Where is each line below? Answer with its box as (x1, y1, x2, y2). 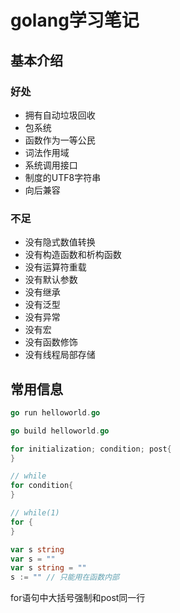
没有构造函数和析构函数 (24, 249, 122, 261)
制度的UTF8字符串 (24, 171, 102, 183)
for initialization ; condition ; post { (10, 444, 172, 454)
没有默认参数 (24, 274, 78, 286)
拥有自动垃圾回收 (24, 109, 96, 121)
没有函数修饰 (24, 336, 78, 348)
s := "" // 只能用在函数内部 (10, 572, 120, 583)
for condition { (10, 481, 74, 491)
